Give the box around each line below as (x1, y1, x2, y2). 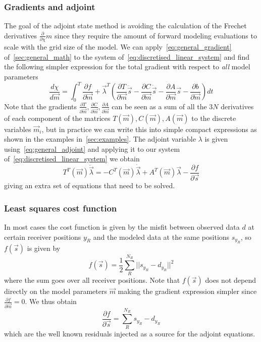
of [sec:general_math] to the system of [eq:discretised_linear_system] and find (4, 51, 250, 62)
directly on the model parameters (4, 286, 107, 296)
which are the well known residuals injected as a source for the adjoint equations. (4, 328, 255, 339)
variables (4, 123, 31, 134)
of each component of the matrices (4, 112, 111, 123)
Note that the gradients (4, 101, 77, 111)
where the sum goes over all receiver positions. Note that (4, 275, 180, 285)
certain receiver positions (4, 231, 81, 242)
